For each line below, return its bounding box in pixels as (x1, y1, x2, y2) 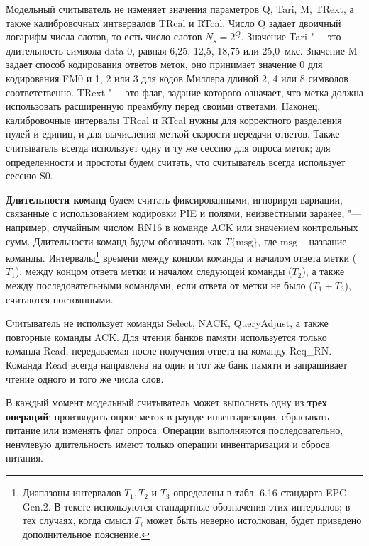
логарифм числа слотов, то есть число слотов (6, 29, 202, 44)
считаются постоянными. (6, 291, 114, 306)
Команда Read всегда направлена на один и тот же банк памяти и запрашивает (6, 357, 348, 372)
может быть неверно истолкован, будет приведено (146, 513, 362, 528)
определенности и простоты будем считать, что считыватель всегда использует (6, 154, 346, 169)
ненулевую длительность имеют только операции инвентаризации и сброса (6, 436, 330, 451)
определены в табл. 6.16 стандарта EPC (173, 485, 347, 500)
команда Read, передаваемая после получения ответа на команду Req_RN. (6, 343, 332, 358)
